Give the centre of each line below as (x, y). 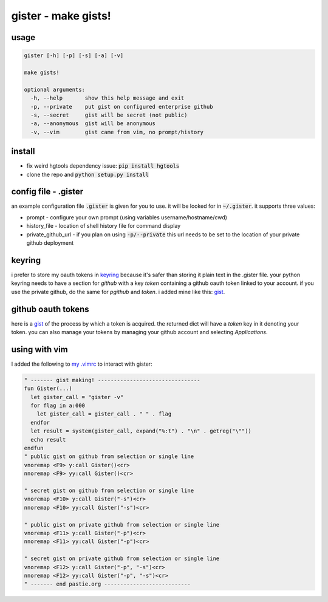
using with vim (39, 349)
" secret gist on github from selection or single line (109, 490)
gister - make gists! (61, 16)
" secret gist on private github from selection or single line (122, 559)
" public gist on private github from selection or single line (122, 525)
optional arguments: (54, 89)
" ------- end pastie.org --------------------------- (107, 584)
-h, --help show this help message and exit (108, 98)
